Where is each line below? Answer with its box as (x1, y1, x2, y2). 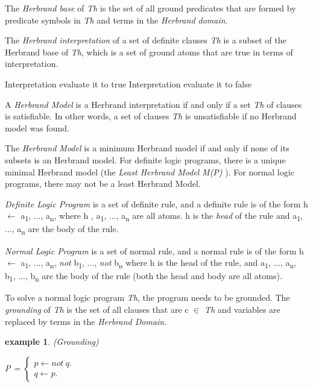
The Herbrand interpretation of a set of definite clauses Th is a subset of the (5, 34, 286, 46)
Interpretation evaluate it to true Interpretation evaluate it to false (5, 77, 251, 90)
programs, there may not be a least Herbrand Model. (5, 177, 201, 190)
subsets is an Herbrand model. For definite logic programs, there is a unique (5, 153, 286, 166)
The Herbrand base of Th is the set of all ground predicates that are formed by (5, 2, 296, 14)
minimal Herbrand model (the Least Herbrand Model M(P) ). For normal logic (5, 165, 294, 178)
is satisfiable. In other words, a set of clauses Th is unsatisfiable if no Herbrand (5, 110, 297, 122)
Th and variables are (204, 303, 280, 315)
